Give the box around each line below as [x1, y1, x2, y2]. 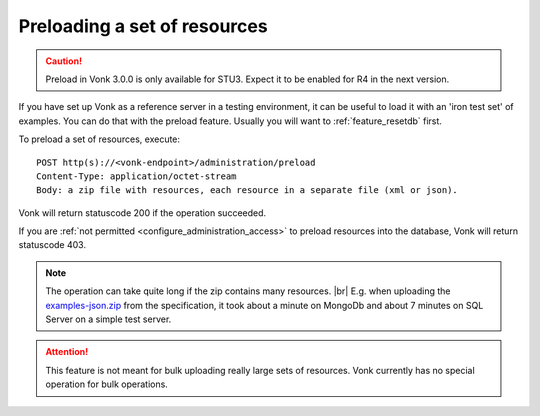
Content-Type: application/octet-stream [36, 170, 237, 182]
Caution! [45, 55, 83, 67]
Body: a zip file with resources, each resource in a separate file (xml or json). [36, 185, 459, 196]
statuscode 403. [18, 239, 87, 251]
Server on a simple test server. [45, 313, 172, 325]
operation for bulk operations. [45, 378, 169, 390]
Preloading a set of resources [18, 15, 269, 37]
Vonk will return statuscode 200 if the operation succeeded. [18, 206, 267, 219]
